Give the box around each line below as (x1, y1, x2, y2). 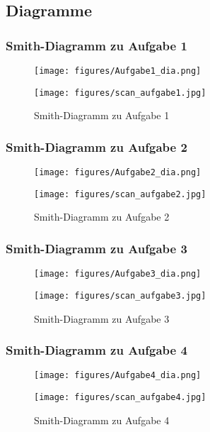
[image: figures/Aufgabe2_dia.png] (34, 167, 202, 178)
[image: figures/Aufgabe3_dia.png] (34, 269, 202, 279)
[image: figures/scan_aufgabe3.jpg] (34, 290, 206, 301)
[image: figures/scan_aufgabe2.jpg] (34, 189, 206, 199)
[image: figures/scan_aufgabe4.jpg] (34, 392, 206, 403)
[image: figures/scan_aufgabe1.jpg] (34, 87, 206, 98)
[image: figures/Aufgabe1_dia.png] (34, 66, 202, 76)
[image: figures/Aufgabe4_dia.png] (34, 370, 202, 381)
